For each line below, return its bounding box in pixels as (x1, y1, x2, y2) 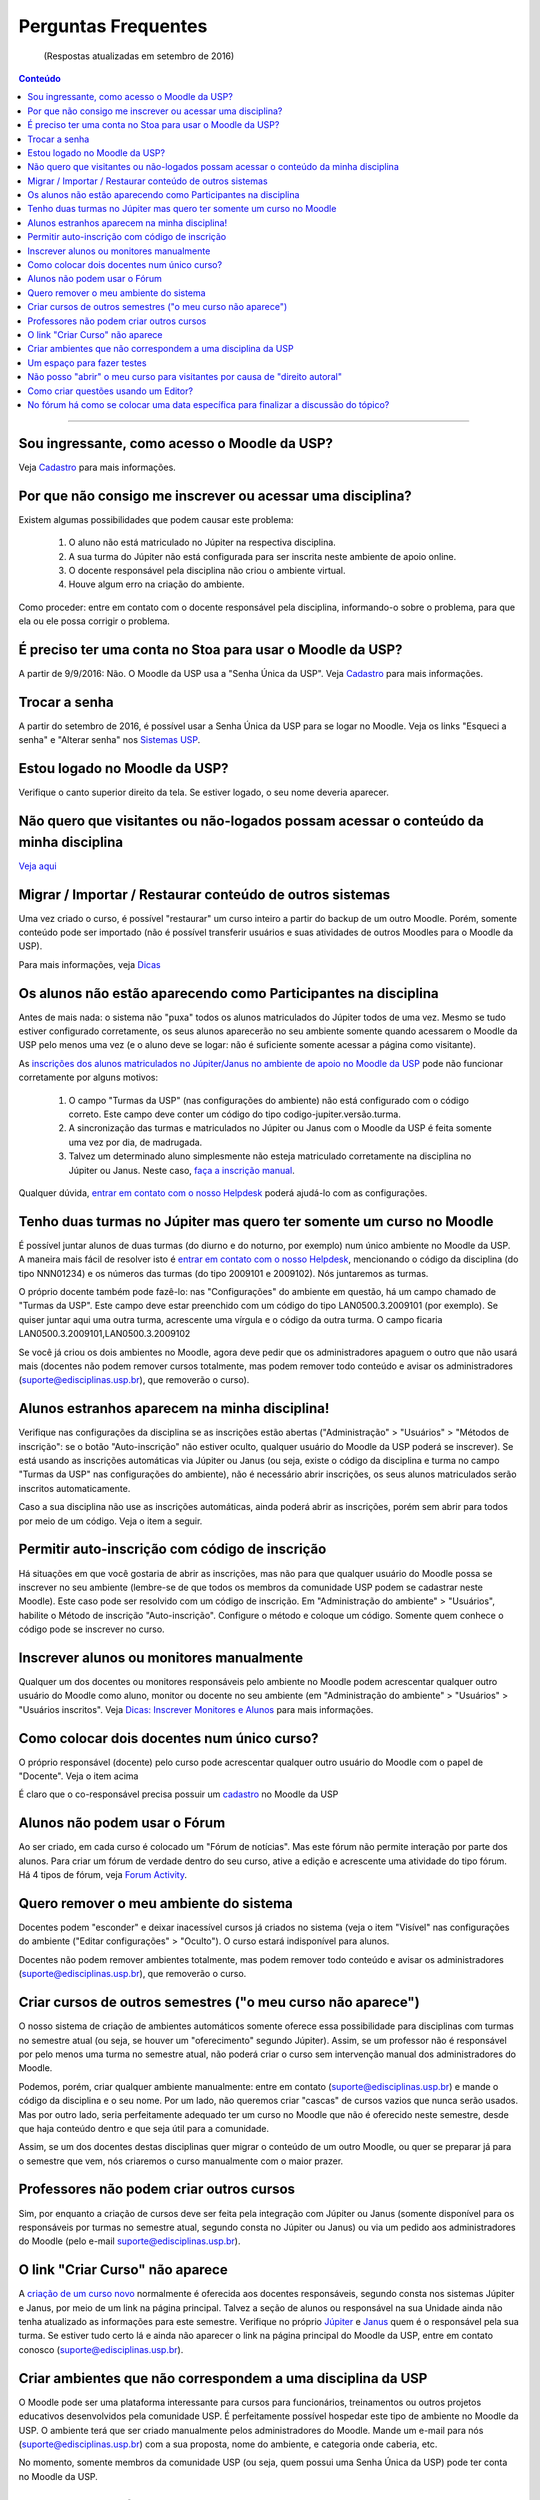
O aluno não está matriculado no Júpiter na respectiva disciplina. (68, 536, 337, 549)
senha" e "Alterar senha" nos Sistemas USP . (18, 734, 201, 746)
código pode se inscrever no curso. (18, 1623, 165, 1635)
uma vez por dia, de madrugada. (68, 1136, 203, 1148)
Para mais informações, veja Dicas (18, 958, 161, 970)
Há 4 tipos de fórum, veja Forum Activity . (18, 1869, 187, 1881)
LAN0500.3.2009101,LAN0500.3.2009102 (18, 1328, 191, 1340)
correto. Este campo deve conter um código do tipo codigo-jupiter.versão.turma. (68, 1108, 402, 1120)
